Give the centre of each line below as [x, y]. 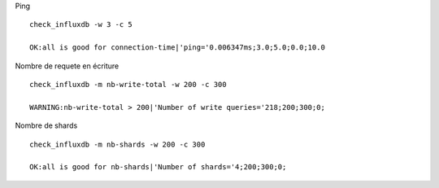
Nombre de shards [46, 125]
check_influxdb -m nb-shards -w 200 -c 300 [117, 144]
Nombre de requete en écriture [67, 66]
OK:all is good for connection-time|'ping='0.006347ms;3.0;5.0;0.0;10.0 [177, 48]
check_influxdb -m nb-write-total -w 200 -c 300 [128, 84]
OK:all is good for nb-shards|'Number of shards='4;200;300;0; [158, 167]
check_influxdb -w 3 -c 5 [81, 25]
